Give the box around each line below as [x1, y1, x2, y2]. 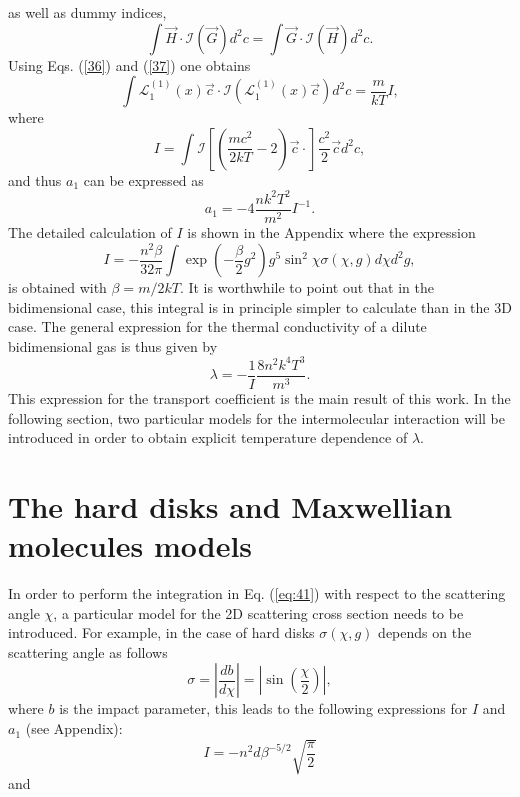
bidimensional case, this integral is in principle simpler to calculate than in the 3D [8, 296, 512, 317]
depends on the [378, 622, 472, 643]
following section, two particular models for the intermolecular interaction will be [8, 407, 506, 428]
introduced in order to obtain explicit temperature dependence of [8, 427, 408, 448]
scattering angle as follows [8, 641, 168, 662]
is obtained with [8, 277, 107, 298]
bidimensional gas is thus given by [8, 335, 218, 356]
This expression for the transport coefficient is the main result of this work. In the [8, 388, 511, 409]
